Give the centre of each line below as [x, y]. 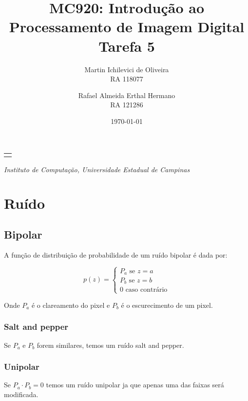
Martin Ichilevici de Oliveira [127, 69]
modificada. [21, 394]
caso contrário [146, 290]
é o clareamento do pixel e [71, 305]
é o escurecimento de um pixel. [167, 305]
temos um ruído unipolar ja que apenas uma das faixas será [135, 385]
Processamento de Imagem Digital [127, 27]
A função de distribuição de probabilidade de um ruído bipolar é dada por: [116, 254]
